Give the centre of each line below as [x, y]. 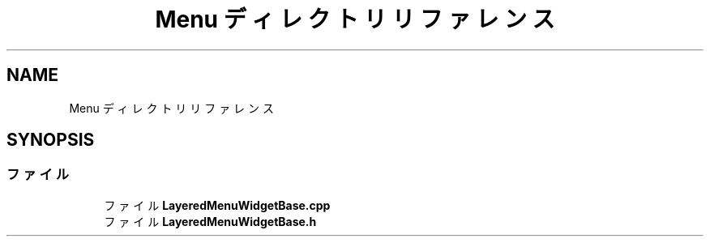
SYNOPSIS [51, 140]
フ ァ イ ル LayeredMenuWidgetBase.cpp [217, 205]
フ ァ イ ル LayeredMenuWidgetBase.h [210, 221]
